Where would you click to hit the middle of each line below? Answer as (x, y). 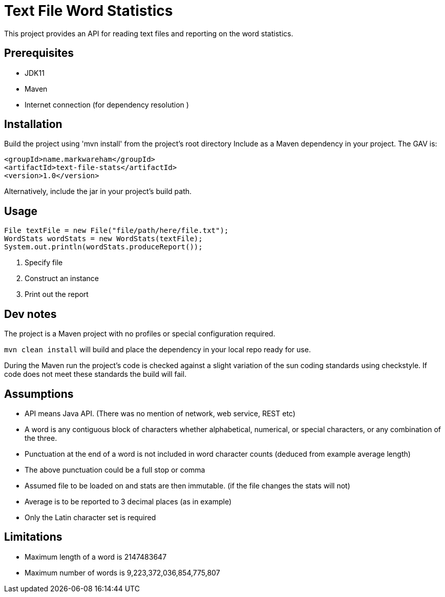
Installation (33, 124)
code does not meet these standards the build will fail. (96, 374)
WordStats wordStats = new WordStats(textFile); (103, 239)
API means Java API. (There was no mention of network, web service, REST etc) (160, 413)
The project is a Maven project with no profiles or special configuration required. (140, 334)
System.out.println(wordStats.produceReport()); (103, 247)
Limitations (33, 537)
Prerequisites (39, 53)
